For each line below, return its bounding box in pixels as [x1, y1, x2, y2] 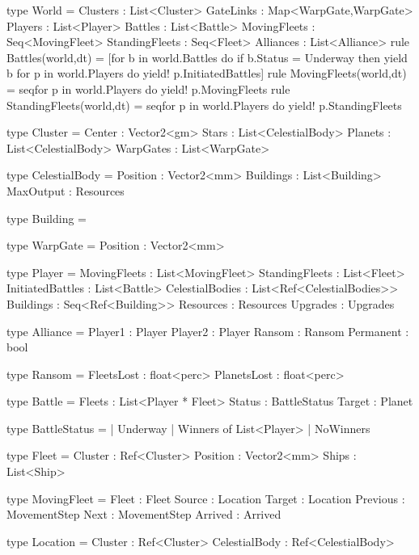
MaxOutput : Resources [6, 182, 125, 199]
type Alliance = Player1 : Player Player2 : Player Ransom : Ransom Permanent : [6, 322, 409, 339]
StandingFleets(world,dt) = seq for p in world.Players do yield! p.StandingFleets [6, 96, 402, 113]
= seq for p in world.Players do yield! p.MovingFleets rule [6, 80, 290, 97]
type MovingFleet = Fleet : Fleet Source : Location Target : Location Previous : [6, 490, 405, 507]
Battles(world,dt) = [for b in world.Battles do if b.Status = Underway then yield [6, 48, 408, 65]
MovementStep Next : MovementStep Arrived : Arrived [6, 506, 281, 523]
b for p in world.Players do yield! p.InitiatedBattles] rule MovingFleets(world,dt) [6, 65, 407, 82]
